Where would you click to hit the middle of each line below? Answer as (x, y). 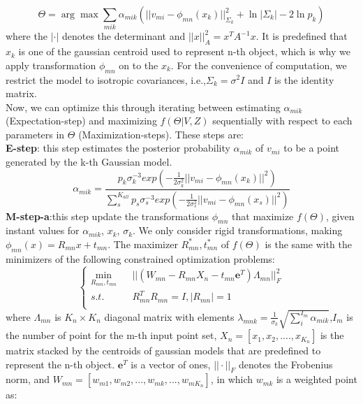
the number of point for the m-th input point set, (111, 335)
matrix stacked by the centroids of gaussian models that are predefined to (163, 351)
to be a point (312, 148)
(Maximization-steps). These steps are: (161, 134)
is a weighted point (317, 379)
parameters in (35, 134)
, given (340, 216)
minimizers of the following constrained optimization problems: (140, 258)
